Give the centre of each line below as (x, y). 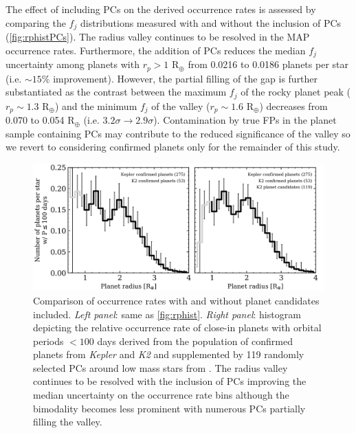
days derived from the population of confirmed (195, 341)
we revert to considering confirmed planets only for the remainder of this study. (173, 147)
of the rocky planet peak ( (296, 92)
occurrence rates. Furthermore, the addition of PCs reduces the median (156, 50)
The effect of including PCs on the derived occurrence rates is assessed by (161, 9)
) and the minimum (96, 106)
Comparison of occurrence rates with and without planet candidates (176, 300)
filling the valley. (68, 422)
